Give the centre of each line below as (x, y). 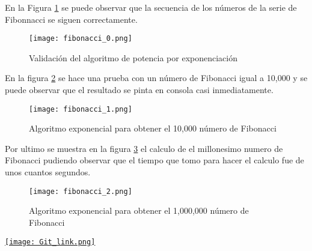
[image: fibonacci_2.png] (81, 191)
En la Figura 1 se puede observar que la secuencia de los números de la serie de (151, 7)
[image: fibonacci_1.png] (81, 109)
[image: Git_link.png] (50, 242)
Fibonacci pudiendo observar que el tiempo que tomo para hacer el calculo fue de (154, 160)
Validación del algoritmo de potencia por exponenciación (133, 57)
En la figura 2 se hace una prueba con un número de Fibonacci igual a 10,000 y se (156, 78)
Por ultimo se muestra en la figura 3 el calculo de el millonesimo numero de (144, 148)
